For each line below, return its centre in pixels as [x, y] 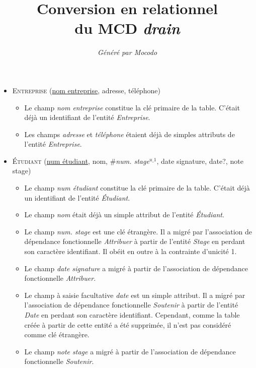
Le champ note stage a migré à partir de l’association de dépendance [130, 351]
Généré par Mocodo [127, 52]
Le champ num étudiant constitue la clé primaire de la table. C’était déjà [137, 188]
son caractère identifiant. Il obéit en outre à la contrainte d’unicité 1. [131, 251]
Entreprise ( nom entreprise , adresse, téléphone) [86, 90]
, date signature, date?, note [200, 161]
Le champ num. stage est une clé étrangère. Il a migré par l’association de [138, 231]
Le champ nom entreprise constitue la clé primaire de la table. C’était [132, 107]
